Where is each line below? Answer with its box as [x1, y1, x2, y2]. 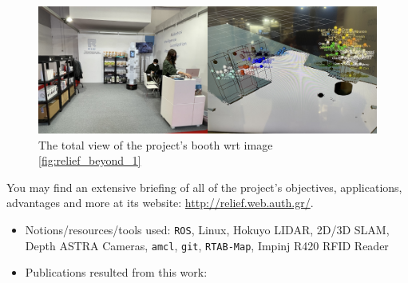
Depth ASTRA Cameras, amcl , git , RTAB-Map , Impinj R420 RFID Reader [25, 237, 389, 253]
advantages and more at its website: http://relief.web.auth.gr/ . [6, 194, 314, 211]
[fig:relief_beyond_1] [38, 152, 141, 169]
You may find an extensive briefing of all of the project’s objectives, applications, [6, 178, 402, 195]
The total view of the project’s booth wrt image [38, 136, 273, 153]
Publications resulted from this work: [25, 264, 208, 281]
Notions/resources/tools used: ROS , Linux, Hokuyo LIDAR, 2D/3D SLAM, [25, 221, 390, 237]
